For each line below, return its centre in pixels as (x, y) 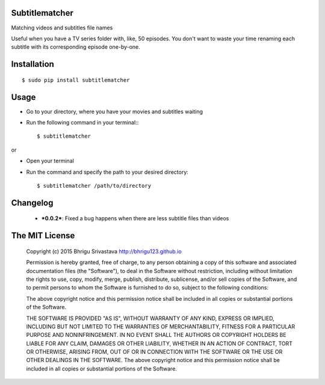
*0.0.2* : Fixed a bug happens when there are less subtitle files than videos (135, 218)
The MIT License (43, 236)
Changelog (32, 202)
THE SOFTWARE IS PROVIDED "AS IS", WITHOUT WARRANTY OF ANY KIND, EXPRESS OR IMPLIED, (150, 318)
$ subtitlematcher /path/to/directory (94, 186)
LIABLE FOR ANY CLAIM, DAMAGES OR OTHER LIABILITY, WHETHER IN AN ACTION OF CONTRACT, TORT (159, 343)
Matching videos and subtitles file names (62, 28)
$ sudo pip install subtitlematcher (76, 80)
